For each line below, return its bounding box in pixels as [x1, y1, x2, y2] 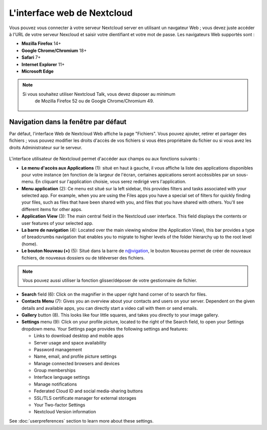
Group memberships [34, 367, 76, 373]
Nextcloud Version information [34, 409, 96, 415]
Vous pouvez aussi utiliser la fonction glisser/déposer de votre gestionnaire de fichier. [22, 277, 197, 284]
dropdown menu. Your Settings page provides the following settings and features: [21, 326, 188, 332]
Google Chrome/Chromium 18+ [21, 47, 87, 53]
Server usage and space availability [34, 340, 106, 345]
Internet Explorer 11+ [21, 61, 65, 67]
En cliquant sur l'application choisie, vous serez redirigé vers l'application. [35, 178, 186, 185]
